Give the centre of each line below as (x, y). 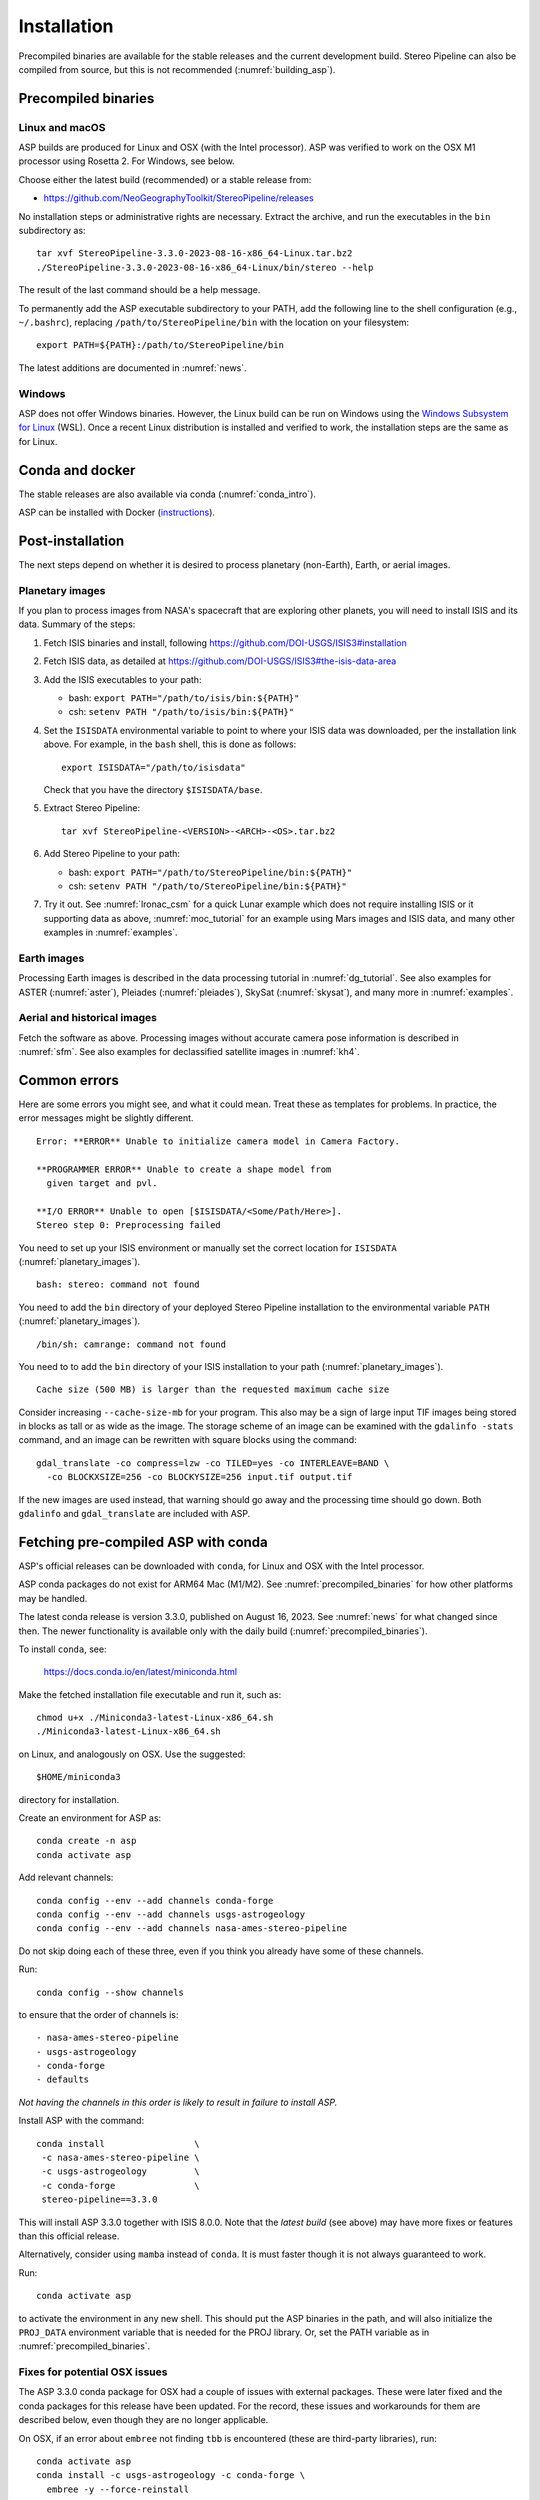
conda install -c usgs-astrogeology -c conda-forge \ (170, 2475)
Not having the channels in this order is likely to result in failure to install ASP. (178, 2102)
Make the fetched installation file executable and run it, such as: (150, 1694)
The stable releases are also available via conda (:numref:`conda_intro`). (167, 494)
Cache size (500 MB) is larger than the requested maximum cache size (213, 1389)
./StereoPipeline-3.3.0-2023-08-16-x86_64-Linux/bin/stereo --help (205, 267)
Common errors (69, 1080)
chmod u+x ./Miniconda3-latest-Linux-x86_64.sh (155, 1718)
